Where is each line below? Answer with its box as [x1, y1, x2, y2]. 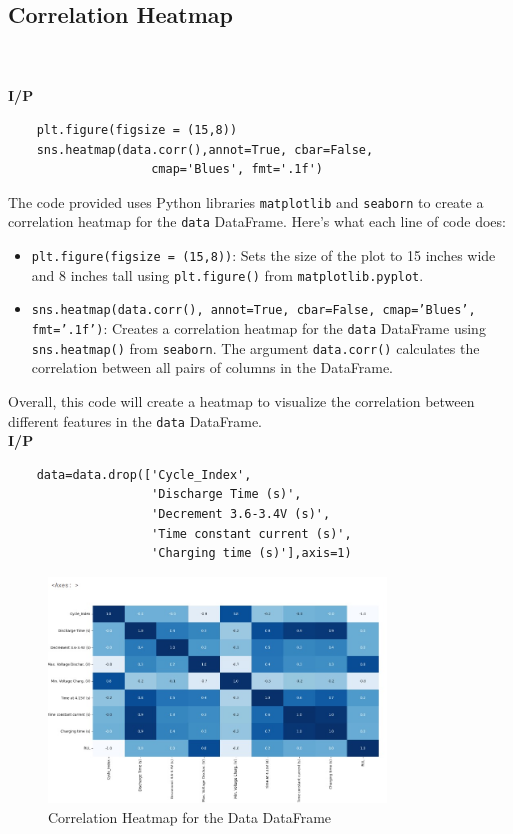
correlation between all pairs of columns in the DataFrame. [31, 357, 393, 378]
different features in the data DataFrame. [8, 410, 263, 431]
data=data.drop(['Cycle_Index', [36, 467, 252, 482]
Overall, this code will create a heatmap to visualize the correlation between [8, 390, 475, 411]
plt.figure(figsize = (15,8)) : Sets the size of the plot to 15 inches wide [31, 245, 496, 266]
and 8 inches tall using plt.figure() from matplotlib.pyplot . [31, 264, 424, 285]
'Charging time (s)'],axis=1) [151, 546, 352, 561]
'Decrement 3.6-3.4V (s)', [151, 506, 331, 521]
